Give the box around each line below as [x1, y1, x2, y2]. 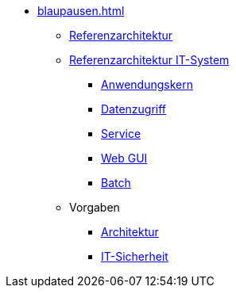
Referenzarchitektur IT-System [69, 53, 230, 67]
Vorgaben [69, 200, 120, 214]
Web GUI [101, 151, 148, 165]
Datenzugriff [101, 102, 167, 116]
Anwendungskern [101, 78, 193, 91]
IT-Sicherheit [101, 250, 168, 263]
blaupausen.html [37, 4, 125, 17]
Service [101, 127, 141, 140]
